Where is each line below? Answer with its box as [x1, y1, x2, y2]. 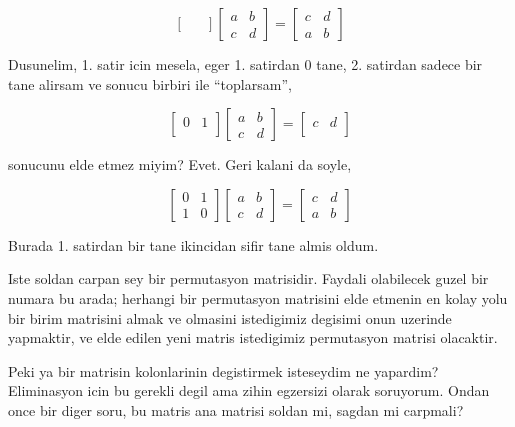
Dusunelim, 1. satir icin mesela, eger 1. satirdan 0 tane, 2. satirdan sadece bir [8, 54, 483, 74]
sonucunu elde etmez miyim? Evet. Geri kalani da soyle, [8, 154, 352, 175]
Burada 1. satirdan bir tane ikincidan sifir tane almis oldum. [8, 234, 379, 255]
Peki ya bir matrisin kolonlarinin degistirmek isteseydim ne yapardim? [8, 360, 439, 381]
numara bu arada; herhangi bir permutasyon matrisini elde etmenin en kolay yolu [8, 287, 508, 308]
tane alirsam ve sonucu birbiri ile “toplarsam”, [8, 73, 292, 94]
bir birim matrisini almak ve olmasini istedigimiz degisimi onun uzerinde [8, 307, 452, 328]
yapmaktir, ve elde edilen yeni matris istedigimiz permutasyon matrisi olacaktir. [8, 327, 498, 348]
